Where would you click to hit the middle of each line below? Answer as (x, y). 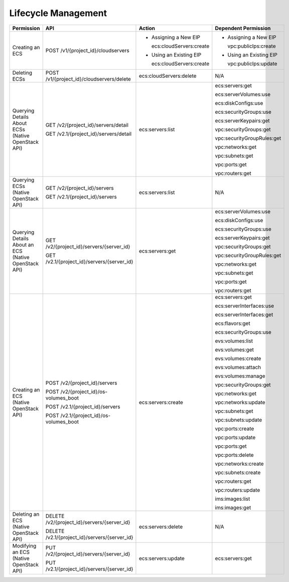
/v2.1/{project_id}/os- (86, 415)
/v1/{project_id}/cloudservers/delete (88, 79)
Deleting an (26, 514)
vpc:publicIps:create (252, 46)
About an (23, 245)
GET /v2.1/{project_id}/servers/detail (89, 134)
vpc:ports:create (235, 429)
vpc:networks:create (239, 464)
